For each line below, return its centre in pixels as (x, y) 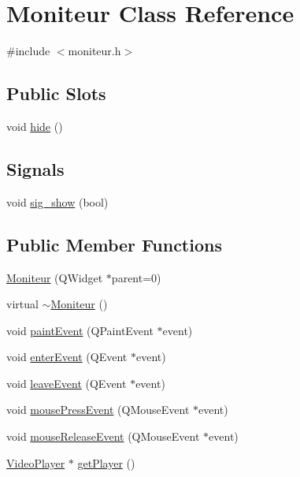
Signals (35, 168)
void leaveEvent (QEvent (67, 383)
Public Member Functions (114, 244)
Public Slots (56, 93)
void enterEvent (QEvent (67, 357)
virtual (22, 304)
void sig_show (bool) (57, 201)
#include (28, 51)
